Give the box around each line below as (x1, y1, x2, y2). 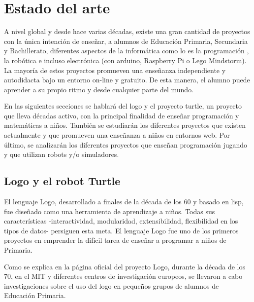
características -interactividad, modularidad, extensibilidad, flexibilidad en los (4, 216, 238, 226)
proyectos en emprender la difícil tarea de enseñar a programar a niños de (4, 235, 226, 245)
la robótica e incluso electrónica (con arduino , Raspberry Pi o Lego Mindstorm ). (4, 55, 247, 65)
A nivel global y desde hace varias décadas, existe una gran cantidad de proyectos (4, 26, 250, 37)
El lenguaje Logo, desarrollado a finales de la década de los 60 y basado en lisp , (4, 196, 244, 207)
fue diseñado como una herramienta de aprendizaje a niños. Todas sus (4, 206, 215, 216)
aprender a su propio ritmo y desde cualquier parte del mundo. (4, 84, 194, 94)
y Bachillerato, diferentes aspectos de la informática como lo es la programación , (4, 45, 249, 56)
